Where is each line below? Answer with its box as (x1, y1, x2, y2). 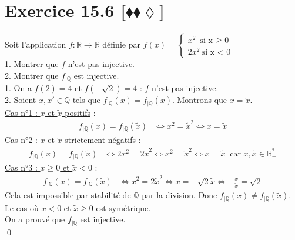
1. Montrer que (5, 58, 59, 70)
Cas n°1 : (5, 106, 38, 118)
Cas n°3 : (5, 161, 38, 174)
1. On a (5, 82, 32, 94)
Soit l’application (5, 38, 66, 51)
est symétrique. (96, 201, 151, 214)
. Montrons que (172, 94, 227, 106)
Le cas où (5, 201, 39, 214)
